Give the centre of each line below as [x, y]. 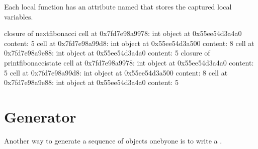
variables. [19, 16]
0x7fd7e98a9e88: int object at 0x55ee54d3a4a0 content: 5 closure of [107, 53]
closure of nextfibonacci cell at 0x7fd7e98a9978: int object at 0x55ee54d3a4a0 [123, 33]
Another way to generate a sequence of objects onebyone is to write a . [113, 140]
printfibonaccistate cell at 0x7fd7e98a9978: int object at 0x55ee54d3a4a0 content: [129, 62]
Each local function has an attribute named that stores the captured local [118, 6]
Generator [40, 116]
